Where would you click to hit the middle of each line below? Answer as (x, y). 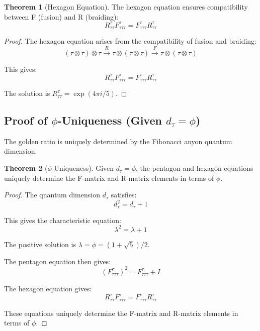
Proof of (26, 120)
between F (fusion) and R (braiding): (61, 16)
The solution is (27, 93)
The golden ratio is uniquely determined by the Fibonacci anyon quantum (118, 141)
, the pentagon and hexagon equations (195, 168)
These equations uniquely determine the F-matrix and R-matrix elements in (121, 313)
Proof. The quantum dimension (52, 195)
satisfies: (124, 195)
